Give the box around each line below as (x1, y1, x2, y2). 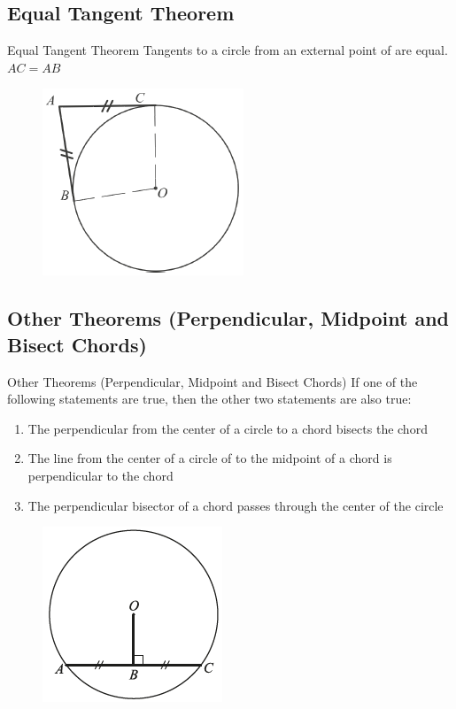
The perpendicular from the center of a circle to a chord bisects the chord (27, 419, 428, 437)
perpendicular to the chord (27, 466, 174, 484)
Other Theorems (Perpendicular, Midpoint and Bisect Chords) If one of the (7, 372, 418, 390)
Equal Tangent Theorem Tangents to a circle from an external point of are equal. (7, 41, 448, 59)
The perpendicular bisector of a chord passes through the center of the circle (27, 496, 444, 514)
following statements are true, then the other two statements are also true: (7, 389, 412, 408)
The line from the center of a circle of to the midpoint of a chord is (27, 449, 392, 467)
